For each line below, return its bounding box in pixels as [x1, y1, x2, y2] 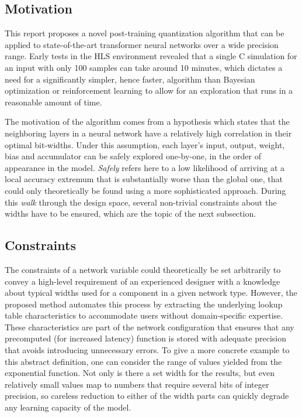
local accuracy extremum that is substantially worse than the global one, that [5, 173, 283, 185]
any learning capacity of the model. [5, 401, 131, 413]
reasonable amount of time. [5, 95, 102, 108]
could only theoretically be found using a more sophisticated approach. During [5, 184, 286, 196]
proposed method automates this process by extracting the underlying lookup [5, 298, 283, 310]
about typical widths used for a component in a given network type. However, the [5, 286, 297, 299]
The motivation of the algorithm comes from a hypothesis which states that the [5, 115, 290, 128]
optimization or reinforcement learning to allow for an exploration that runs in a [5, 84, 293, 97]
